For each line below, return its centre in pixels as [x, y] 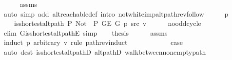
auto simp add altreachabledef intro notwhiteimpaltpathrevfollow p [116, 13]
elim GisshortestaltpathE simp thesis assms [86, 32]
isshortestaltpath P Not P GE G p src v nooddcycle [107, 23]
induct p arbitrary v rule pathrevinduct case [93, 42]
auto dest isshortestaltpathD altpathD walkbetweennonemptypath [105, 51]
